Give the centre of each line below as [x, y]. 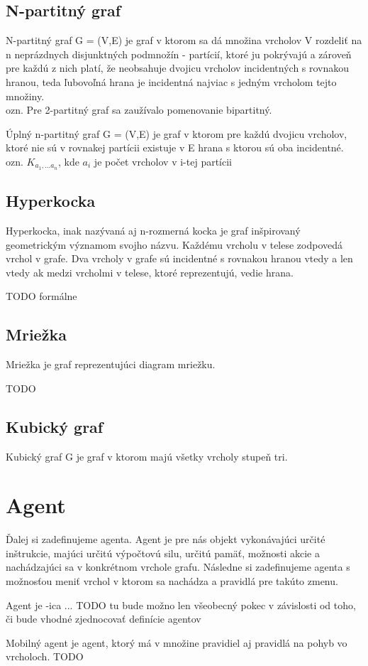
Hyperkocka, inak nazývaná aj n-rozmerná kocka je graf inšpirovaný [153, 231]
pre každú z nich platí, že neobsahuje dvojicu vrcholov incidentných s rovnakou [178, 68]
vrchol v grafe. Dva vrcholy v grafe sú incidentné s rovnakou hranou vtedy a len [179, 258]
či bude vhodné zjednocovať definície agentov [104, 619]
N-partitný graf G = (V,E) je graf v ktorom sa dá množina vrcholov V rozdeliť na [184, 40]
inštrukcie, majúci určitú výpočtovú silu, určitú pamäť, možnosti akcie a [163, 553]
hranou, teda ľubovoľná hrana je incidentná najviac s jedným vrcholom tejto [171, 81]
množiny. [25, 96]
